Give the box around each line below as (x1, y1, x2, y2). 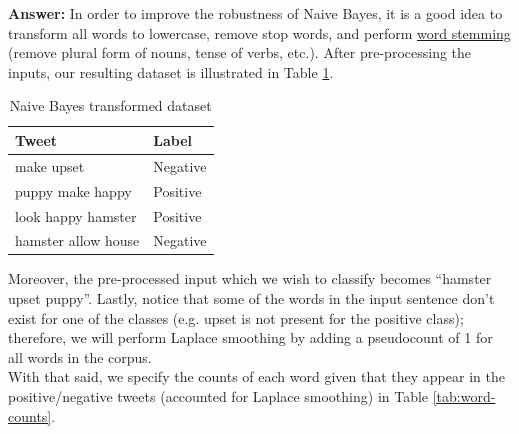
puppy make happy (15, 180, 132, 201)
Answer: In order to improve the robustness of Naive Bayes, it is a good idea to (8, 3, 503, 23)
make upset (15, 155, 85, 176)
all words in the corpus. (8, 346, 152, 367)
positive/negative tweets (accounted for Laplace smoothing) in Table (8, 386, 429, 406)
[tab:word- (432, 386, 496, 406)
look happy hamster (15, 205, 137, 226)
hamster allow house (15, 230, 140, 251)
